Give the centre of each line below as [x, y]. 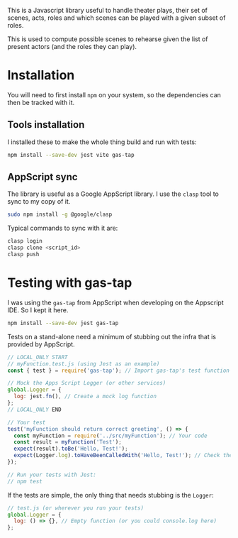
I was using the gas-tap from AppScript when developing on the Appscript [116, 302]
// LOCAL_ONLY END [34, 410]
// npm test [25, 481]
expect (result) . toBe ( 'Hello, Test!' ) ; [71, 449]
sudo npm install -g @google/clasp [60, 215]
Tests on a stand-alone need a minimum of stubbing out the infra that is [112, 336]
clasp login [25, 241]
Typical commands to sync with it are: [63, 228]
